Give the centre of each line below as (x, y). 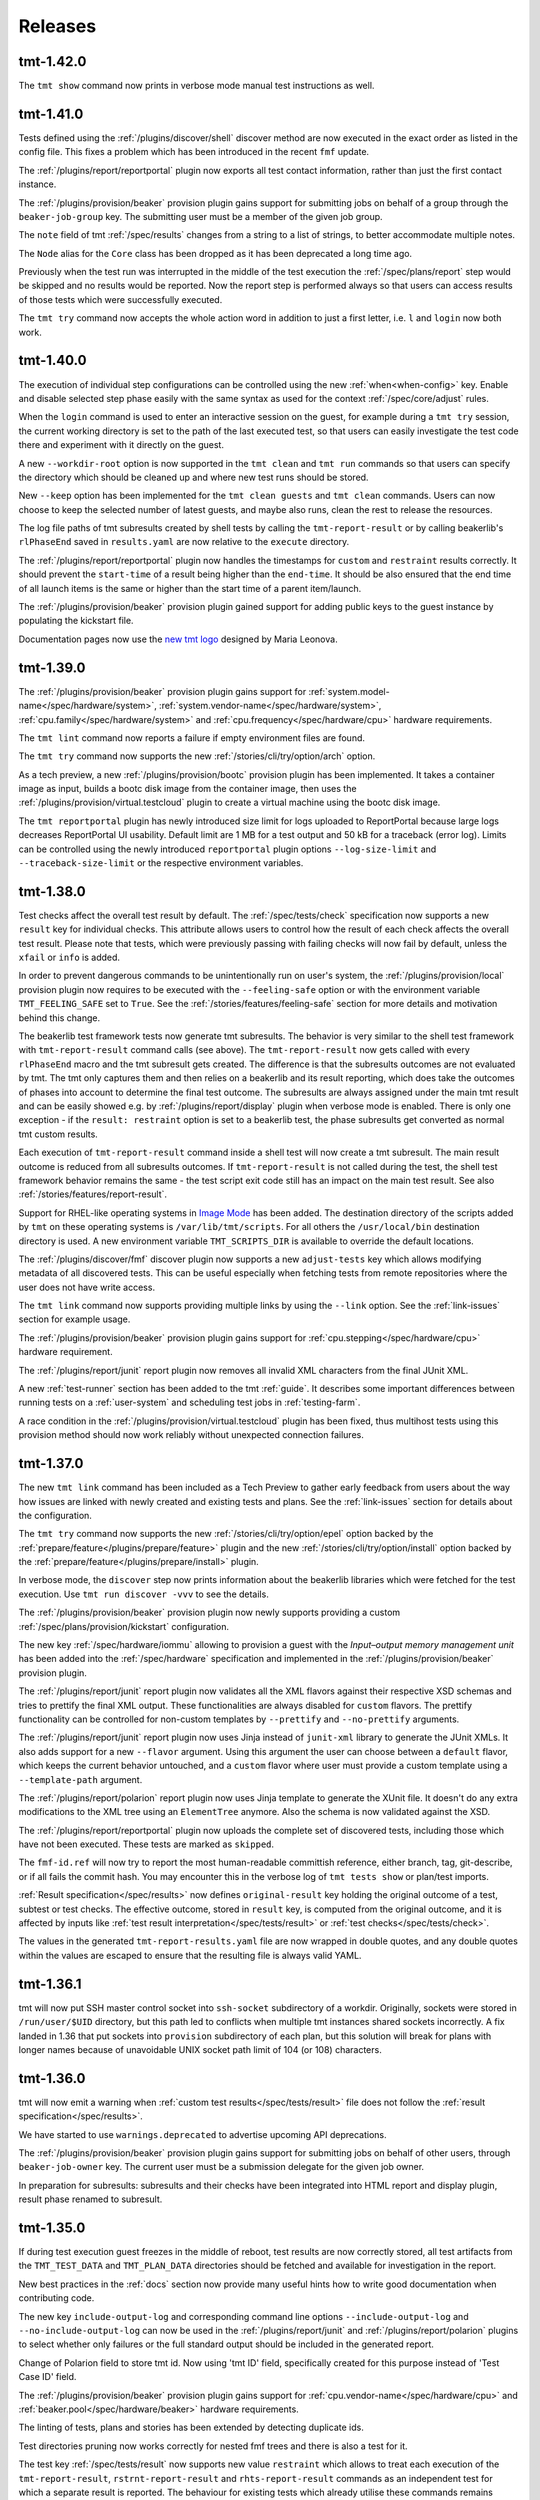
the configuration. (55, 1515)
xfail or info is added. (69, 957)
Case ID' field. (47, 2377)
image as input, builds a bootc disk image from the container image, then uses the (187, 789)
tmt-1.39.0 (52, 667)
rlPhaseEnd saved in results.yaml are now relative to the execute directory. (184, 542)
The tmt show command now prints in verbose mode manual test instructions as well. (196, 86)
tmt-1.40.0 (52, 360)
